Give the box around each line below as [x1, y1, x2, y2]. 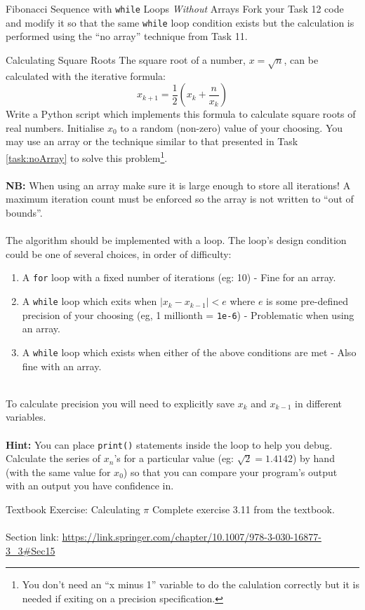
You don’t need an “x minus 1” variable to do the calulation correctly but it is [22, 577, 359, 592]
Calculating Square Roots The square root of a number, [6, 52, 246, 67]
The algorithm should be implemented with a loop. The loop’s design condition [6, 233, 347, 248]
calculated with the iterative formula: [6, 68, 166, 83]
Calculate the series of [6, 451, 101, 466]
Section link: [6, 529, 59, 544]
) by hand [293, 451, 335, 466]
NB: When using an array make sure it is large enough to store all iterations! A [6, 177, 351, 192]
